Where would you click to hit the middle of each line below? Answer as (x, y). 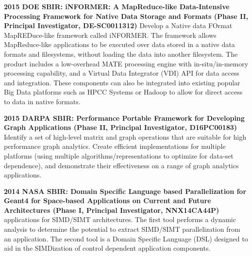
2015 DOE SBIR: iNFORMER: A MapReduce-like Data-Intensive (117, 6)
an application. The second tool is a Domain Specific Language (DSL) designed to (126, 238)
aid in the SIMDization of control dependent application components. (107, 248)
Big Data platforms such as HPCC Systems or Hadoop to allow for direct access (123, 92)
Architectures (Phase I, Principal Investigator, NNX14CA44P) (112, 210)
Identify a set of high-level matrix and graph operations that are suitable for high (125, 136)
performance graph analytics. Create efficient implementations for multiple (115, 146)
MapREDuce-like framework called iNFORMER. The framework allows (110, 35)
